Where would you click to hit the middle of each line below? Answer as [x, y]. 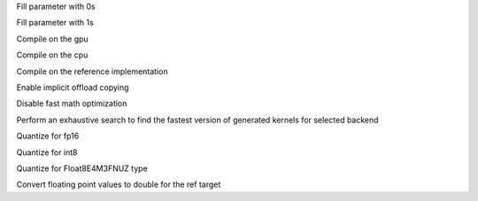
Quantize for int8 [47, 152]
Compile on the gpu [52, 39]
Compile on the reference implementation [92, 71]
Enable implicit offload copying [73, 87]
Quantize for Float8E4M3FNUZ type [82, 168]
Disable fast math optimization [72, 104]
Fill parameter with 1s [55, 23]
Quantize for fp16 [48, 136]
